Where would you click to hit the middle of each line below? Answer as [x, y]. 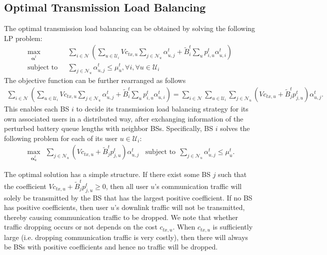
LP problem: [23, 38]
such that [232, 174]
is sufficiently [233, 227]
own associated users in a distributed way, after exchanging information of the [124, 118]
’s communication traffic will [198, 186]
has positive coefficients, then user [56, 207]
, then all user [127, 186]
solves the [235, 128]
